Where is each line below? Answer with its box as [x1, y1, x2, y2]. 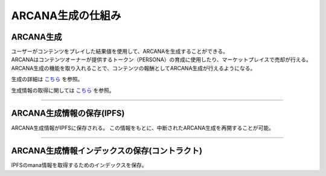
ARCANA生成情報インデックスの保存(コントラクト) [11, 146, 202, 156]
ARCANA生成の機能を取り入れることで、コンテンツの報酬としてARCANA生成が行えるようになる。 [11, 64, 256, 71]
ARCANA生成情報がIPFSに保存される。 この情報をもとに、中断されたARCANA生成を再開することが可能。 [11, 124, 275, 132]
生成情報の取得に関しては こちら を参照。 [11, 86, 115, 94]
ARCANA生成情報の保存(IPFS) [11, 108, 125, 118]
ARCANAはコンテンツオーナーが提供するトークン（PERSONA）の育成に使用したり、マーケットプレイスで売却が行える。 [11, 56, 312, 63]
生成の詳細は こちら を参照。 [11, 76, 83, 83]
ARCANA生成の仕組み [11, 9, 121, 22]
